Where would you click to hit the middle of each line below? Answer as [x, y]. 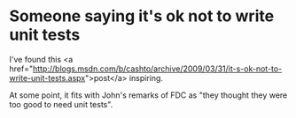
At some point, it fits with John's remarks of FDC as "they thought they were [148, 95]
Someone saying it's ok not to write [142, 16]
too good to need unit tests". [61, 104]
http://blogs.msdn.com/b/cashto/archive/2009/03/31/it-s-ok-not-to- [157, 69]
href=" [21, 69]
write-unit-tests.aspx [47, 77]
